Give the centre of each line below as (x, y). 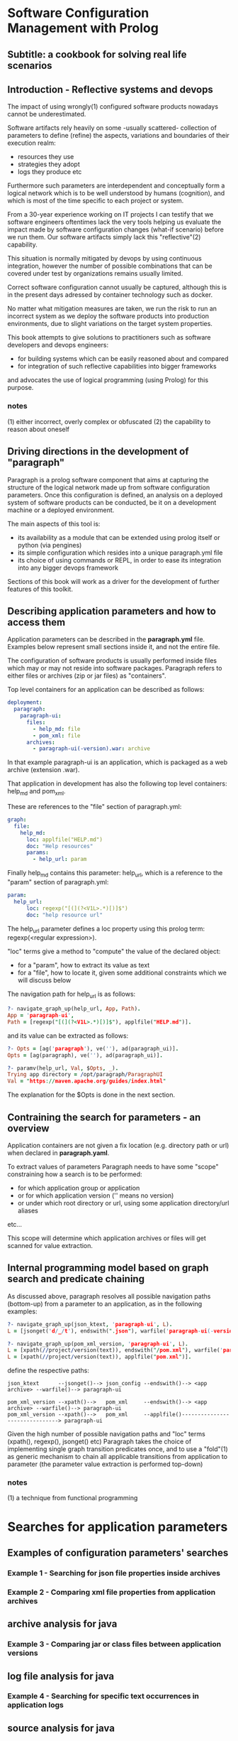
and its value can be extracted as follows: (68, 1036)
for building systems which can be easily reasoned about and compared (123, 359)
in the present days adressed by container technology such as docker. (110, 295)
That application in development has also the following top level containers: (117, 783)
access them (36, 622)
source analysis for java (61, 1728)
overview (28, 1128)
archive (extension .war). (44, 770)
